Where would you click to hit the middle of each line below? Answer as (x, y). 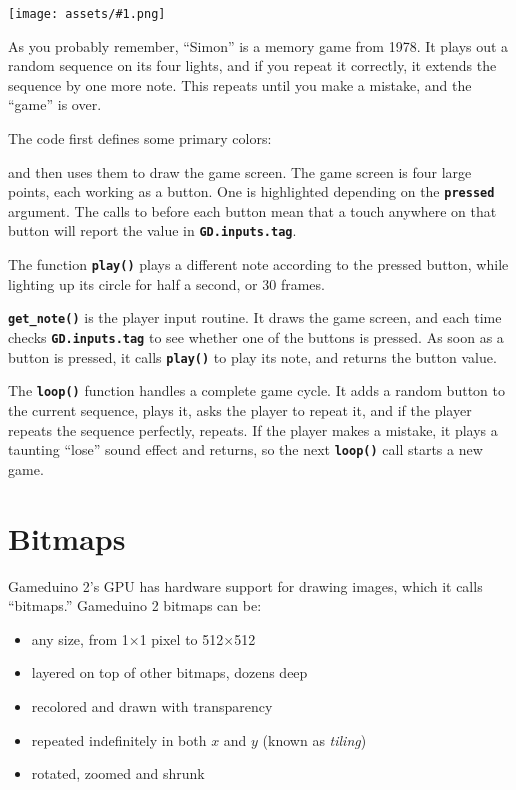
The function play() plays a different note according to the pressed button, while (258, 264)
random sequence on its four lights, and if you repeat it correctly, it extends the (252, 65)
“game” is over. (55, 104)
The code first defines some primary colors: (140, 138)
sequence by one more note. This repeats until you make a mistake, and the (240, 84)
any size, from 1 (80, 638)
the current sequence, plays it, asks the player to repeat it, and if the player (240, 410)
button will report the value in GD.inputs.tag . (152, 230)
